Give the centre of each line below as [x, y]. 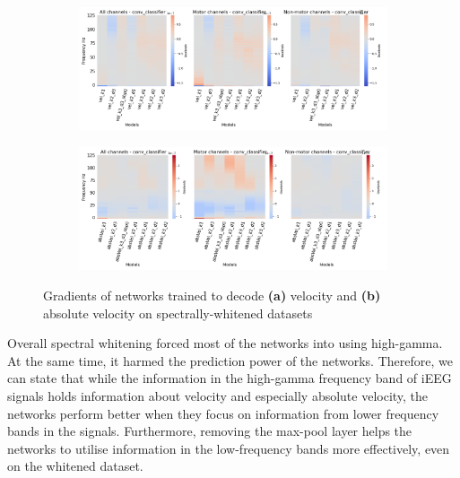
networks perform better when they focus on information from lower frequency [223, 413]
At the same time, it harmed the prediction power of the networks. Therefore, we [230, 360]
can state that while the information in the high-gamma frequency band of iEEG [230, 378]
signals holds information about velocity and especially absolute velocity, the [218, 395]
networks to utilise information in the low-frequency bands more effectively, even [229, 448]
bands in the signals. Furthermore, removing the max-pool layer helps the [210, 431]
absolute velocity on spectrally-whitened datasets [178, 313]
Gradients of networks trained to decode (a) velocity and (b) [212, 295]
